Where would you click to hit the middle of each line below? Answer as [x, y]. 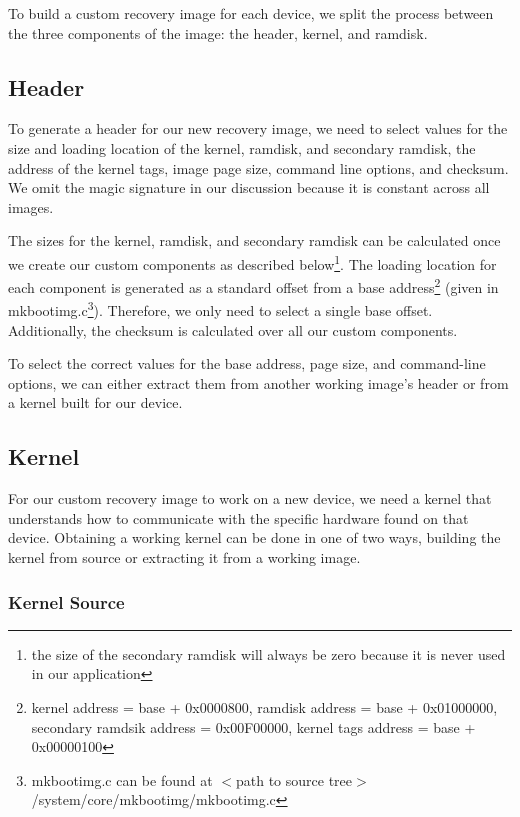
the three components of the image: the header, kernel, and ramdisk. [218, 32]
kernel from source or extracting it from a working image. [184, 557]
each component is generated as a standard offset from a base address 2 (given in [253, 285]
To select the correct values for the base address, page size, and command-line [247, 363]
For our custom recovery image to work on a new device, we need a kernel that [250, 498]
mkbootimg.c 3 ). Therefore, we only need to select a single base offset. [220, 309]
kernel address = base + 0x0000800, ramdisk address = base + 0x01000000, [264, 707]
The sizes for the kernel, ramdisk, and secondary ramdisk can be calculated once [254, 240]
